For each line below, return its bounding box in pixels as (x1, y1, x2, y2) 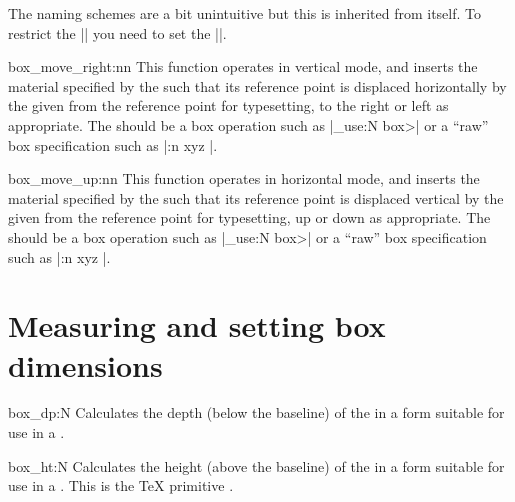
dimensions (8, 344, 163, 385)
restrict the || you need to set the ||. (8, 22, 227, 43)
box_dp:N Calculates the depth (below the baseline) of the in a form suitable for (8, 402, 505, 423)
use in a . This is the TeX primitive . (8, 475, 234, 496)
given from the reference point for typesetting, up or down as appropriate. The (8, 207, 491, 228)
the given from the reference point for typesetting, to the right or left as (8, 95, 449, 116)
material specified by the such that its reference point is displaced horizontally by (8, 75, 507, 96)
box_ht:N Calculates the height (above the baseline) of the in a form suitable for (8, 455, 505, 476)
